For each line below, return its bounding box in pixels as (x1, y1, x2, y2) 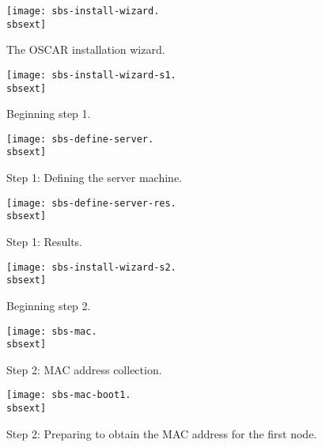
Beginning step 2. (6, 297, 91, 313)
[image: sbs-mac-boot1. (6, 389, 131, 401)
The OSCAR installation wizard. (6, 41, 165, 58)
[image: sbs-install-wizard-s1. (6, 69, 176, 81)
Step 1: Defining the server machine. (6, 169, 183, 186)
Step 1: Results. (6, 233, 83, 250)
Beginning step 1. (6, 105, 91, 122)
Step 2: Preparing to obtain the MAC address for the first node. (6, 425, 317, 441)
